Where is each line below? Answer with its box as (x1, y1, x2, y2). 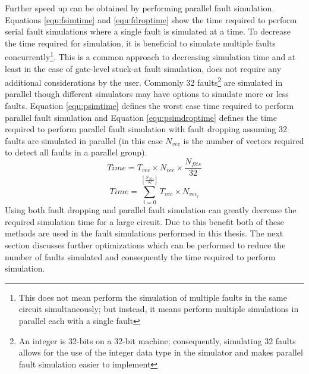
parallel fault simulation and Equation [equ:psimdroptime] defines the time (5, 111, 277, 123)
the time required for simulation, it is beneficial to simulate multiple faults (5, 36, 276, 49)
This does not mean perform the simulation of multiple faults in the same (18, 291, 287, 303)
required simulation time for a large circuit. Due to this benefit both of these (5, 215, 285, 227)
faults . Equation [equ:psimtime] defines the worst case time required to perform (5, 99, 294, 112)
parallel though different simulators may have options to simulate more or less (5, 88, 289, 100)
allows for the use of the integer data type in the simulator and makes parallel (18, 346, 303, 359)
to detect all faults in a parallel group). (5, 146, 147, 158)
